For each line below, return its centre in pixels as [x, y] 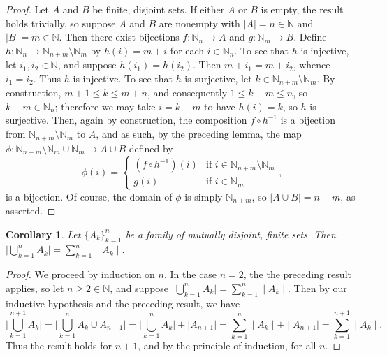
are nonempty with [199, 23]
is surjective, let [218, 78]
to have [220, 106]
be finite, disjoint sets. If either [159, 9]
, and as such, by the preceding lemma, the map [199, 134]
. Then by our [317, 287]
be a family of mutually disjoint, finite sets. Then [231, 234]
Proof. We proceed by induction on [80, 274]
